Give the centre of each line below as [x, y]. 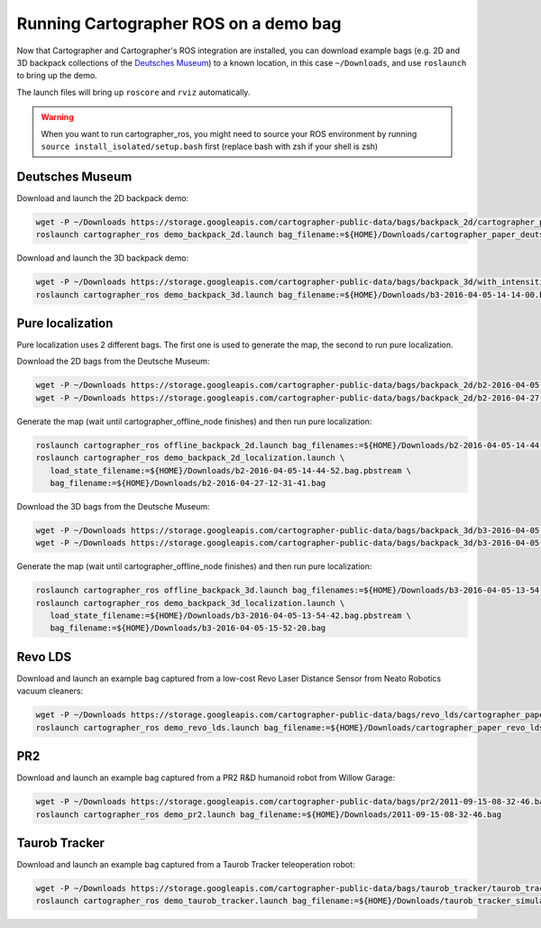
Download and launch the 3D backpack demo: [103, 258]
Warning [57, 117]
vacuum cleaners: [50, 691]
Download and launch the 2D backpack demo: [103, 198]
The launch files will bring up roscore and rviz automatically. [133, 92]
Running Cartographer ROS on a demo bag [179, 23]
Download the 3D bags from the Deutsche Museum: [113, 506]
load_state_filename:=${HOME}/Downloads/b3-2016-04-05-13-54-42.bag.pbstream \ [231, 616]
